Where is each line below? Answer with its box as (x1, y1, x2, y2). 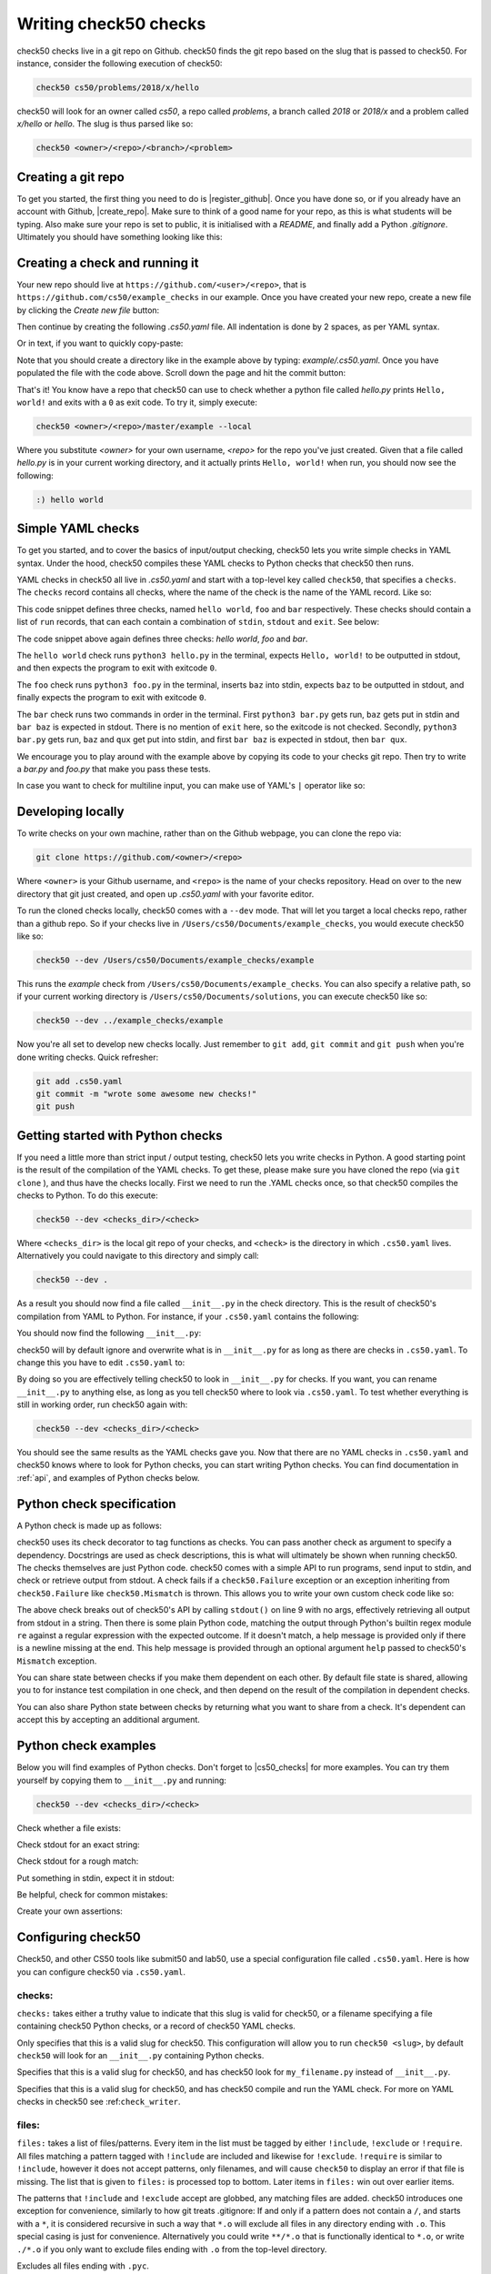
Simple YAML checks (16, 521, 140, 537)
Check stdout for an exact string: (16, 1838, 140, 1850)
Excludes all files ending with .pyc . (16, 2260, 150, 2271)
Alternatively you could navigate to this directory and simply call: (16, 1251, 259, 1262)
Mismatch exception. (16, 1655, 97, 1666)
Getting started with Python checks (16, 1128, 223, 1143)
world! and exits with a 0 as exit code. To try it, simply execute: (16, 397, 258, 408)
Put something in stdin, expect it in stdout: (16, 1872, 175, 1883)
